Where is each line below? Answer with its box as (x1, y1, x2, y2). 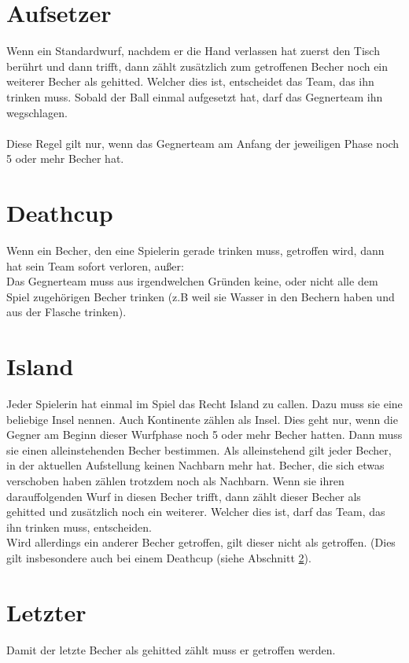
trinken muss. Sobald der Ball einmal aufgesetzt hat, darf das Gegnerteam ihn (6, 88, 383, 105)
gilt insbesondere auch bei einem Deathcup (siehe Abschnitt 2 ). (6, 550, 311, 566)
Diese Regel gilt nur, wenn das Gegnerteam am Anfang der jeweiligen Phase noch (6, 134, 400, 151)
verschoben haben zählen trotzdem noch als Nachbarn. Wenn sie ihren (6, 473, 345, 489)
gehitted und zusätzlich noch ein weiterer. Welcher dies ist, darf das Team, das (6, 503, 385, 520)
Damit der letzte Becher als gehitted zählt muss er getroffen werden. (6, 641, 336, 657)
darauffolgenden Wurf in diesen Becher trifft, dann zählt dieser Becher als (6, 488, 361, 504)
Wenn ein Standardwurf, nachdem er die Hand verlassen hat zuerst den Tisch (6, 42, 380, 59)
